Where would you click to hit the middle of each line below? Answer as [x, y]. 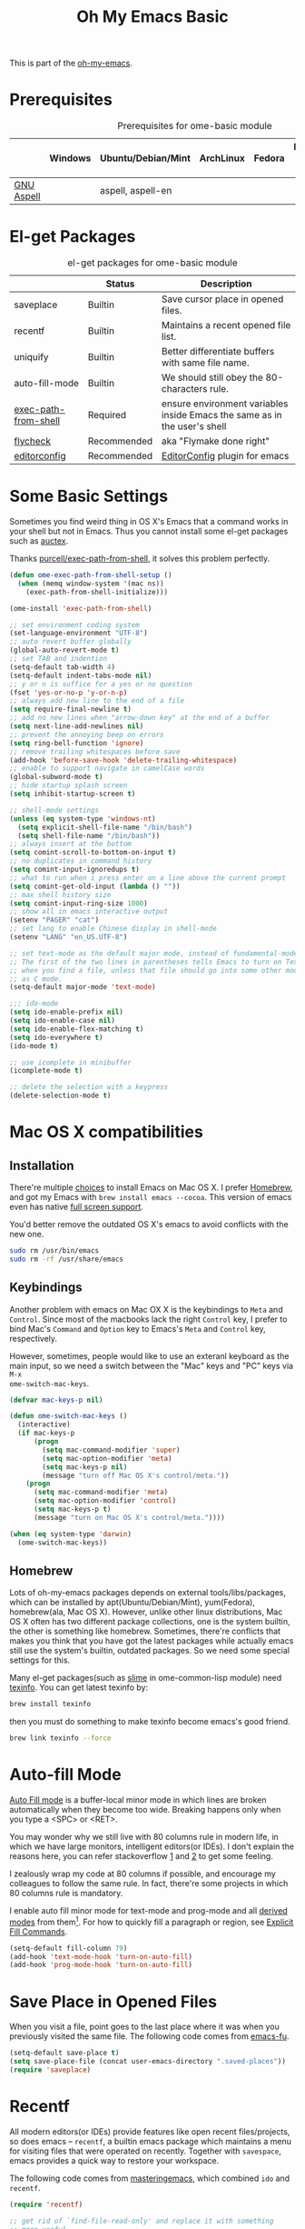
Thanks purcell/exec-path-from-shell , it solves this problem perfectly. [140, 558]
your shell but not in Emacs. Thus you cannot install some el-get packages [149, 531]
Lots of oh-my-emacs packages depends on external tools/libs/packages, [148, 1593]
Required [107, 415]
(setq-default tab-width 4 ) [63, 667]
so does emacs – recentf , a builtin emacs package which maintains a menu [151, 2141]
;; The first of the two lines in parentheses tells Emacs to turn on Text [156, 962]
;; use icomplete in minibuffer [70, 1062]
